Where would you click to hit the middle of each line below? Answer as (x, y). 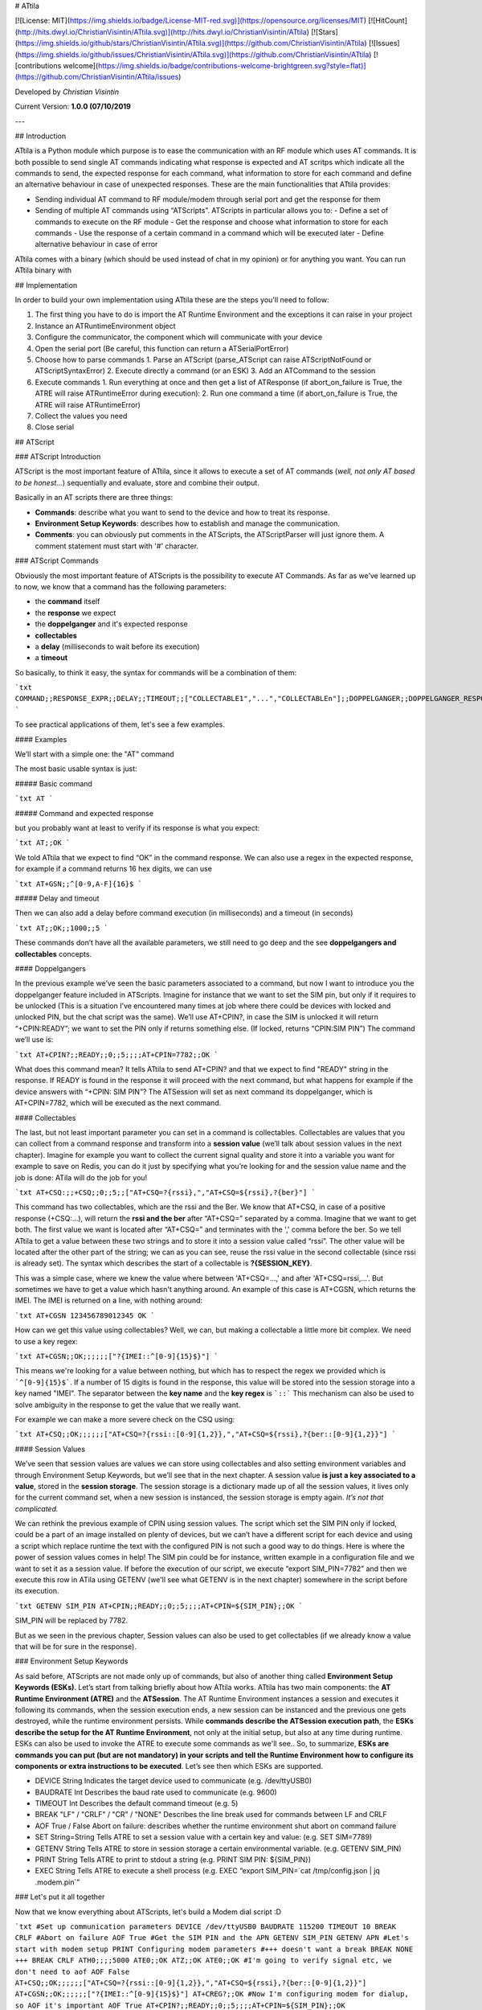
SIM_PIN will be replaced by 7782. (71, 1621)
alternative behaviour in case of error (96, 244)
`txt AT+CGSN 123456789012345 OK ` (85, 1315)
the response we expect (76, 613)
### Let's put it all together (60, 1897)
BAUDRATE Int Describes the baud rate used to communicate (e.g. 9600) (156, 1792)
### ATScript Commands (57, 561)
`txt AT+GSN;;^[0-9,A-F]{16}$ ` (78, 884)
